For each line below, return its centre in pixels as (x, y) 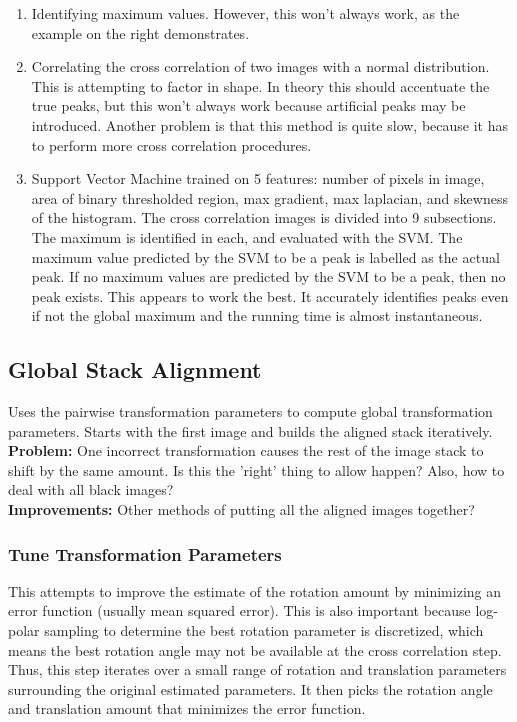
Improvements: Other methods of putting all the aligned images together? (241, 509)
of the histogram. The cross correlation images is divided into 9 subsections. (264, 217)
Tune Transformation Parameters (145, 553)
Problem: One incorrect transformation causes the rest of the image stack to (246, 450)
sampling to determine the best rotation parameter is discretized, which (264, 630)
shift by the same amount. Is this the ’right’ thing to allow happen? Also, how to (256, 469)
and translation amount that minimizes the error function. (187, 708)
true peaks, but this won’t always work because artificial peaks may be (248, 105)
